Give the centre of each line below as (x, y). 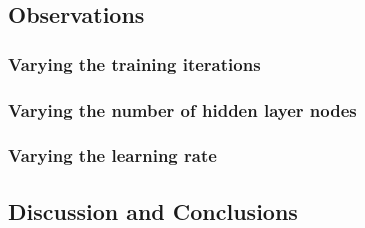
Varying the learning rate (112, 155)
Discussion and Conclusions (153, 210)
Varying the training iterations (134, 63)
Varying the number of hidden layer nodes (182, 109)
